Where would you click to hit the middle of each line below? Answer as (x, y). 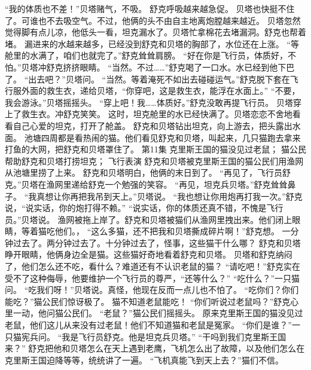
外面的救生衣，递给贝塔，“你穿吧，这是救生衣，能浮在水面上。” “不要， (161, 91)
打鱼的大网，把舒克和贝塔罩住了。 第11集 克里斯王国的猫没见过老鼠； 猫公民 (155, 149)
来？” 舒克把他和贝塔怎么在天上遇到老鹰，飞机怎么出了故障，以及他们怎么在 (155, 348)
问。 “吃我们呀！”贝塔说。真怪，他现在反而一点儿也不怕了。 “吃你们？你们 (152, 290)
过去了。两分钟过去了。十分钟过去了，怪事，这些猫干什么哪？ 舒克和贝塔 (157, 242)
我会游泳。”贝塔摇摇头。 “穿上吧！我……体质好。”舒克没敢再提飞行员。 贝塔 (149, 102)
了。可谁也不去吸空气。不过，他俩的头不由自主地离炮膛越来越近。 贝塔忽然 (153, 20)
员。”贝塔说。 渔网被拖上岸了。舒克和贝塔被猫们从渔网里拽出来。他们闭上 (149, 219)
